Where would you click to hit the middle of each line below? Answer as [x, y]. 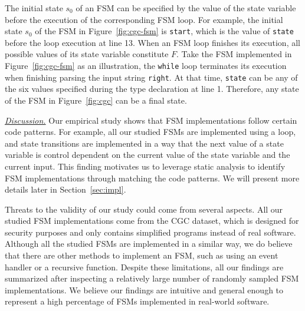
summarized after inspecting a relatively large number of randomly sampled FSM [152, 278]
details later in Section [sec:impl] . [65, 189]
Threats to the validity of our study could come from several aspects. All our [144, 209]
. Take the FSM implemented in [234, 54]
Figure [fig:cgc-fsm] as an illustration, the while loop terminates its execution [146, 66]
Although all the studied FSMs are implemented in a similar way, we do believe [149, 244]
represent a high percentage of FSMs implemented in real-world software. [137, 301]
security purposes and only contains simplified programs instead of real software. [150, 232]
